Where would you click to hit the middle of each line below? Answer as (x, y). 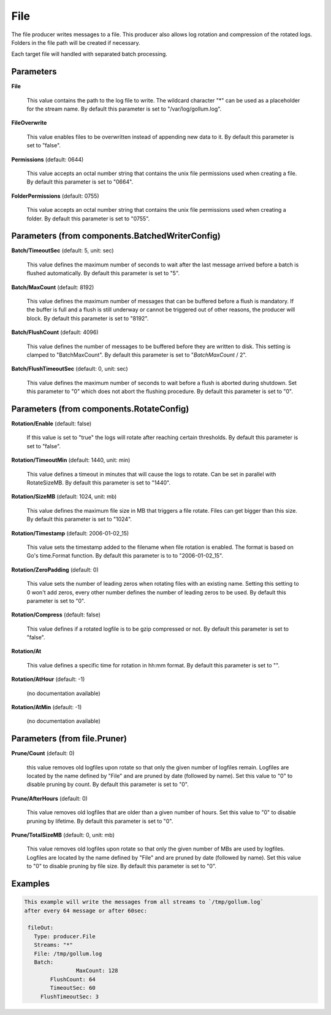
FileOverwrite (29, 123)
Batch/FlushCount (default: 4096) (55, 332)
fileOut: (41, 928)
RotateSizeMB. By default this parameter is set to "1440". (99, 483)
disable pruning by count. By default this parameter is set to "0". (108, 784)
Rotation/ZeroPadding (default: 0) (55, 570)
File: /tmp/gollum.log (68, 954)
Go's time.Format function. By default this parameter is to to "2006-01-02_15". (125, 556)
